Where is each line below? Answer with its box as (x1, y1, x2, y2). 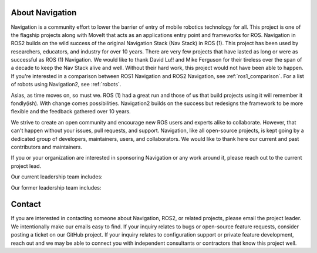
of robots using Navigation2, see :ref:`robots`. (11, 81, 122, 88)
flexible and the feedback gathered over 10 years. (11, 108, 131, 115)
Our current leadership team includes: (11, 173, 103, 180)
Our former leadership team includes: (11, 184, 102, 191)
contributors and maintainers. (11, 143, 82, 150)
